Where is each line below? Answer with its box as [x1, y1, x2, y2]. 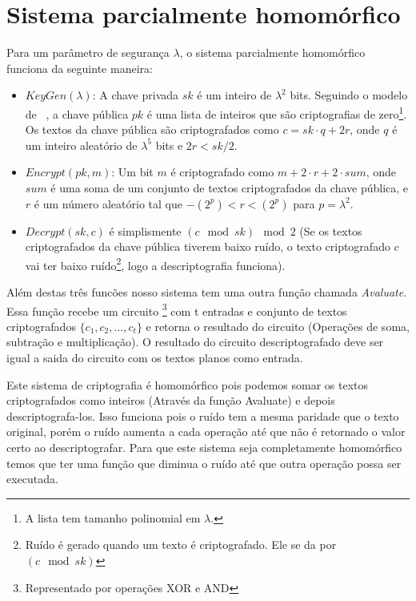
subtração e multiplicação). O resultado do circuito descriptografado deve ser [6, 333, 384, 350]
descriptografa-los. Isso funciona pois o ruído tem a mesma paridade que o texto [6, 407, 399, 424]
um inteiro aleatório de [25, 136, 138, 153]
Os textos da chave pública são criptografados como [25, 121, 279, 138]
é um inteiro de [197, 87, 272, 103]
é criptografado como [170, 163, 274, 180]
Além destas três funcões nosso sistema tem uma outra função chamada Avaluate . [6, 283, 407, 300]
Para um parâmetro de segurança [6, 44, 170, 61]
